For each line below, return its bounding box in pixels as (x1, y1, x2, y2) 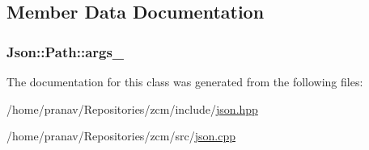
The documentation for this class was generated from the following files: (6, 73, 363, 90)
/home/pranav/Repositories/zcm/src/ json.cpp (6, 127, 235, 144)
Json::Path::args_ (6, 41, 125, 61)
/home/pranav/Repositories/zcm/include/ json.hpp (6, 100, 258, 117)
